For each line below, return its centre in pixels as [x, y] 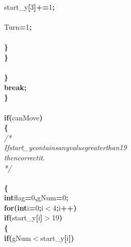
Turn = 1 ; [18, 27]
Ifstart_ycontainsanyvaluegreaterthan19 [65, 147]
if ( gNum [18, 238]
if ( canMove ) [23, 117]
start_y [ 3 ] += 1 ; [30, 7]
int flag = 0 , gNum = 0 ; [36, 198]
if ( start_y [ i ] [23, 218]
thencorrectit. [25, 157]
